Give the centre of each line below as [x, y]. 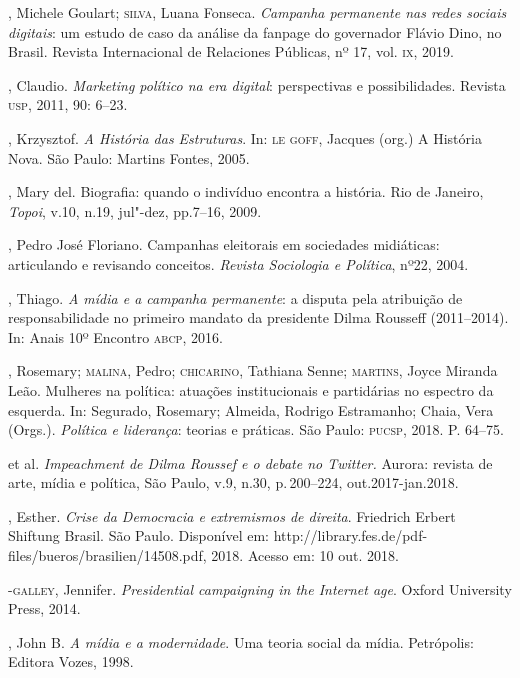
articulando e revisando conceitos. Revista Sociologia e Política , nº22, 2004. [238, 263]
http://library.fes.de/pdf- [350, 535]
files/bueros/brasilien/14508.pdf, [107, 555]
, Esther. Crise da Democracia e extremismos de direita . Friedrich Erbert [232, 515]
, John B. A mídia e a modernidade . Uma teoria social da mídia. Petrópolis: [241, 641]
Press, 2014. [44, 608]
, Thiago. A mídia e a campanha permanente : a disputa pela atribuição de [235, 297]
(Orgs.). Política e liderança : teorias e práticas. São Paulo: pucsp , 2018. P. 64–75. [256, 429]
